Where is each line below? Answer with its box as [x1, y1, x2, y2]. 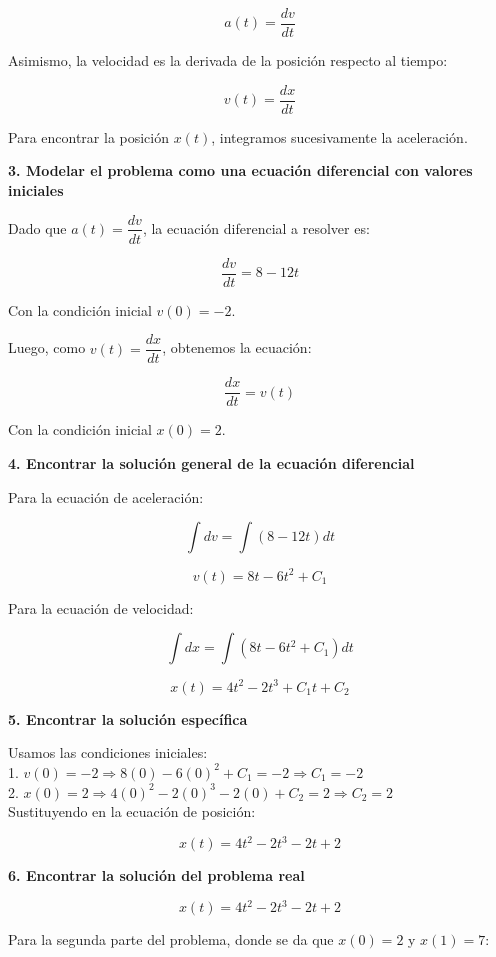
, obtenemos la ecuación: [162, 337, 312, 358]
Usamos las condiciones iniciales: [8, 742, 208, 763]
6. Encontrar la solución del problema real [8, 865, 305, 886]
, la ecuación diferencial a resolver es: [142, 217, 370, 238]
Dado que [8, 217, 67, 238]
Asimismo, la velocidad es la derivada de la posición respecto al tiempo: [8, 50, 448, 71]
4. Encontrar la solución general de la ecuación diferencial [8, 452, 415, 473]
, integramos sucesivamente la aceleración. [211, 126, 468, 147]
